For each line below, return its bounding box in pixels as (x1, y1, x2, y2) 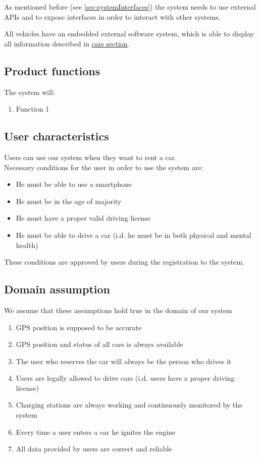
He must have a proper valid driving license (16, 213, 151, 223)
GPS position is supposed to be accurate (16, 322, 142, 332)
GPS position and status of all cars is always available (16, 339, 183, 349)
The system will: (4, 86, 55, 97)
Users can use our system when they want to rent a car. (4, 151, 177, 162)
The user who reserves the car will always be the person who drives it (16, 356, 232, 366)
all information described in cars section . (4, 38, 130, 48)
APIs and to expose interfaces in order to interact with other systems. (4, 11, 221, 22)
